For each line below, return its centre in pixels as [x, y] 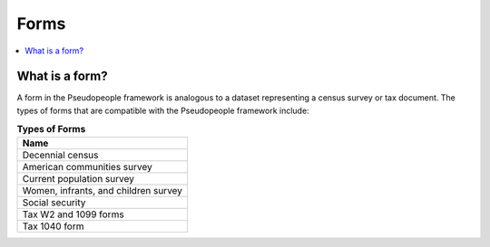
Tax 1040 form [53, 226]
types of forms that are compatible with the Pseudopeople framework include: [163, 110]
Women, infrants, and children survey [103, 190]
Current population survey [78, 178]
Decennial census [60, 155]
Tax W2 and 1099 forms [73, 214]
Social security [54, 202]
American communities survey [88, 166]
